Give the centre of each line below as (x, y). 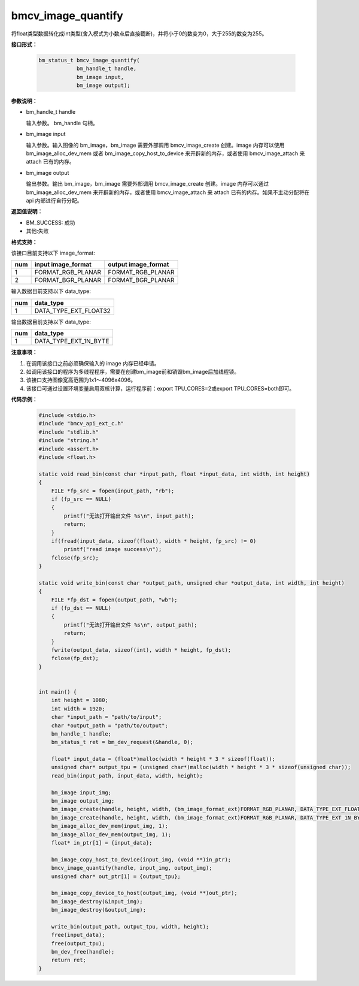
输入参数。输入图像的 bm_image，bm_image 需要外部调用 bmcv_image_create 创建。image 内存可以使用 (155, 145)
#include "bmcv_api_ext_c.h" (81, 424)
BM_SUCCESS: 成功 (51, 222)
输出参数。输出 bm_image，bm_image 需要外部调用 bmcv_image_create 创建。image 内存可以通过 (147, 184)
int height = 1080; (80, 700)
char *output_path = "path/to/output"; (110, 725)
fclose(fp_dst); (75, 658)
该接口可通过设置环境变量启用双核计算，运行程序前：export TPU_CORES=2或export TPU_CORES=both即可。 (160, 388)
